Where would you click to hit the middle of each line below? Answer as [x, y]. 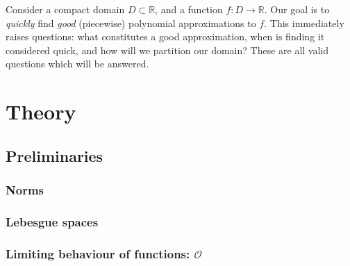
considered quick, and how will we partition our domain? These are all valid [167, 50]
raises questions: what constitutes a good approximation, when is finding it [165, 36]
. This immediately [304, 23]
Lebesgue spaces [52, 221]
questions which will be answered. [77, 64]
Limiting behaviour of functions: [98, 253]
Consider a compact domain [65, 9]
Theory [41, 111]
